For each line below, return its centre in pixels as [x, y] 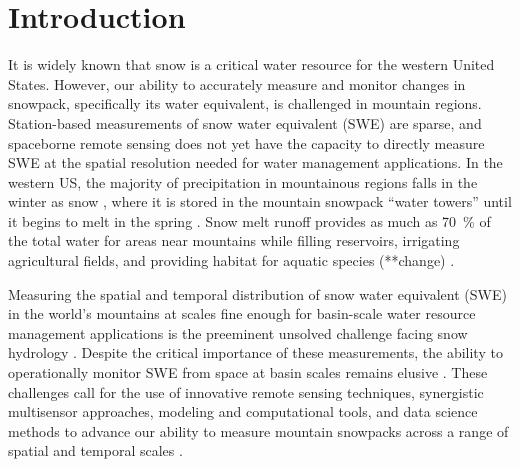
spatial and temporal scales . [95, 450]
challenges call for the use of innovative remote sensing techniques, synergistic [246, 391]
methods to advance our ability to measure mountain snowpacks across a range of [258, 430]
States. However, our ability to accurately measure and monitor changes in [237, 83]
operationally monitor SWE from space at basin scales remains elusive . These [248, 372]
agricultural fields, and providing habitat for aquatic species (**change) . [231, 260]
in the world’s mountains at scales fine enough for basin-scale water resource [242, 313]
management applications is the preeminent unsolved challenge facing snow [238, 332]
